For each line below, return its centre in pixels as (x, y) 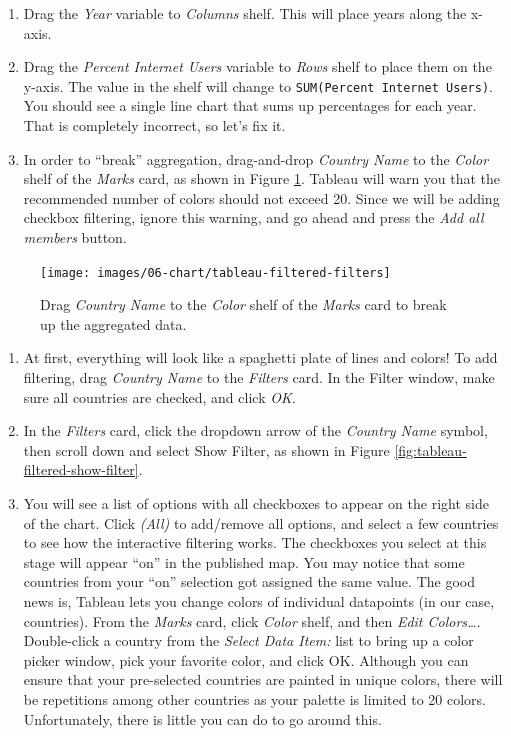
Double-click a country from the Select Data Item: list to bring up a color (248, 640)
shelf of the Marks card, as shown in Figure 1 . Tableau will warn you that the (262, 178)
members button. (75, 237)
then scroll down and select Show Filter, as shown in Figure (206, 449)
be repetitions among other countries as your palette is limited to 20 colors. (254, 698)
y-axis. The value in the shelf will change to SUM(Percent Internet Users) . (258, 85)
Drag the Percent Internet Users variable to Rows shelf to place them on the (257, 66)
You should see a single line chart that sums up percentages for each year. (250, 105)
